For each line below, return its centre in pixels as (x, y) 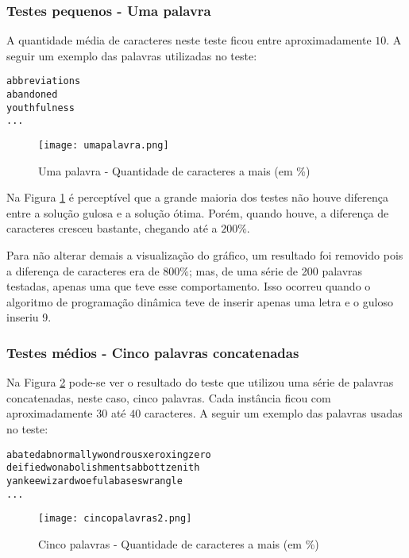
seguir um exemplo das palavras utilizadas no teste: (132, 55)
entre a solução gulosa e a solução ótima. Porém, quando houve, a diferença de (198, 212)
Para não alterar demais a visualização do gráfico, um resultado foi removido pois (205, 255)
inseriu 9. (29, 317)
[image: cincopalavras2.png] (115, 519)
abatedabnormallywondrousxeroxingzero (109, 454)
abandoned (32, 95)
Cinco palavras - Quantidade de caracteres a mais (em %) (179, 543)
